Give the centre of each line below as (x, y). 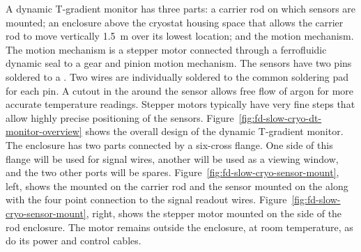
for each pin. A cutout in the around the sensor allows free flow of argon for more (180, 90)
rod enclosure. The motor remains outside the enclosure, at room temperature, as (179, 227)
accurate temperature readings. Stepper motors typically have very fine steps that (180, 104)
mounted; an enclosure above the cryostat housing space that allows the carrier (175, 22)
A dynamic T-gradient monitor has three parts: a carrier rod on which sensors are (181, 8)
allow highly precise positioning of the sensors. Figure (120, 117)
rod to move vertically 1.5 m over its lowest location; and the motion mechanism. (180, 36)
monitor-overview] (44, 131)
